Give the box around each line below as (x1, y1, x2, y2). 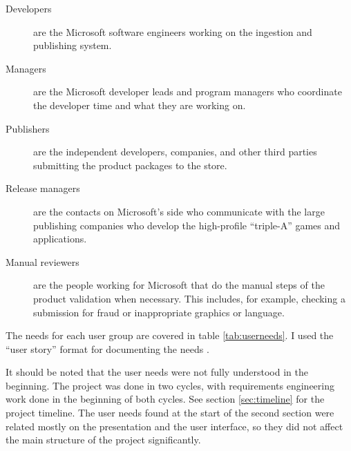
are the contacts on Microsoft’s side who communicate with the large (33, 204, 325, 218)
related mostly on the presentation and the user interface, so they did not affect (6, 419, 343, 433)
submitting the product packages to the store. (33, 157, 227, 172)
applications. (33, 231, 87, 246)
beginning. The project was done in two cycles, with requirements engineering (6, 378, 334, 392)
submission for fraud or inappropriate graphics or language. (33, 305, 285, 319)
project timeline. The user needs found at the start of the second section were (6, 405, 334, 420)
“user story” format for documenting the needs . (6, 341, 209, 356)
